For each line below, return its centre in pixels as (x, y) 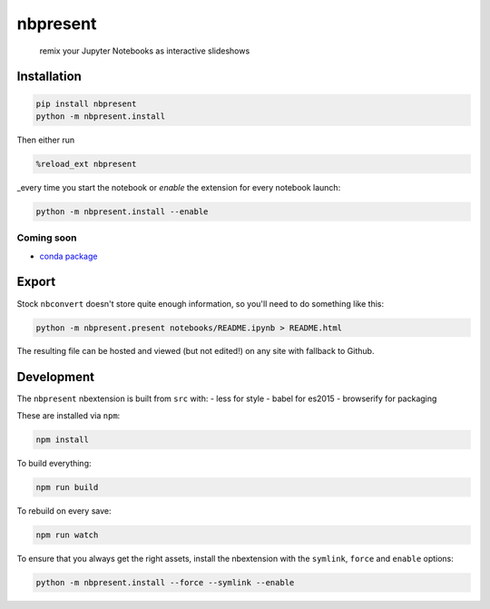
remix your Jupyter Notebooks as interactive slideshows (145, 51)
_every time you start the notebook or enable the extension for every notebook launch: (179, 187)
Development (56, 377)
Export (36, 282)
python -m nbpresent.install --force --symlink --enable (165, 582)
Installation (49, 77)
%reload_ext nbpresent (86, 164)
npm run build (67, 487)
